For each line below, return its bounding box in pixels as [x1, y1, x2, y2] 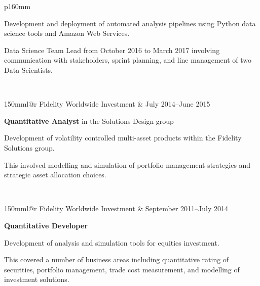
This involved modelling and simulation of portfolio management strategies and [4, 159, 251, 170]
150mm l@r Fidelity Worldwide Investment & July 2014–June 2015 [4, 99, 210, 109]
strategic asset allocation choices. [4, 169, 106, 180]
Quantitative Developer [4, 220, 88, 230]
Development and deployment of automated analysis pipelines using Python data [4, 18, 256, 28]
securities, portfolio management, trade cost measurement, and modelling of [4, 264, 240, 274]
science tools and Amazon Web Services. [4, 28, 130, 38]
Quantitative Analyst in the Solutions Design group [4, 115, 174, 126]
